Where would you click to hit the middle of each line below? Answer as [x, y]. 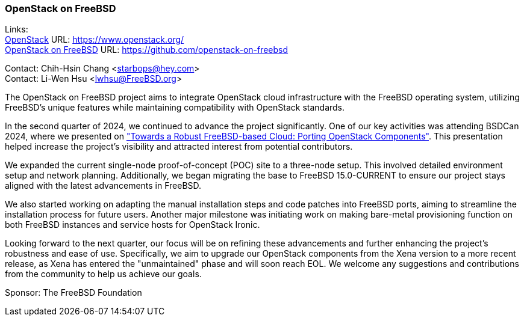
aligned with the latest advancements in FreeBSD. [103, 186]
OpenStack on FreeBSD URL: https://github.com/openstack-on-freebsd [147, 50]
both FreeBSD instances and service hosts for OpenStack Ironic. [133, 225]
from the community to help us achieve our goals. [103, 274]
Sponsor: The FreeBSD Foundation [73, 293]
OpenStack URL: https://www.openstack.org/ [95, 40]
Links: [17, 29]
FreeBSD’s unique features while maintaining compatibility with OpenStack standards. [175, 108]
